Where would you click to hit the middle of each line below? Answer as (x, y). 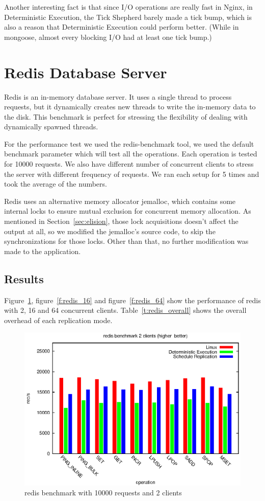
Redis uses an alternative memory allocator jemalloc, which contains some (120, 201)
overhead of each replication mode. (58, 320)
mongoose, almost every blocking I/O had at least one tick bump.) (108, 37)
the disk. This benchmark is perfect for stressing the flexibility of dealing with (126, 116)
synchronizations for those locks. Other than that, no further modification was (126, 241)
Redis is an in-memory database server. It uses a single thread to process (118, 96)
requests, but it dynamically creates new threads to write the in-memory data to (130, 107)
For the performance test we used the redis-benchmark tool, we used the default (129, 143)
